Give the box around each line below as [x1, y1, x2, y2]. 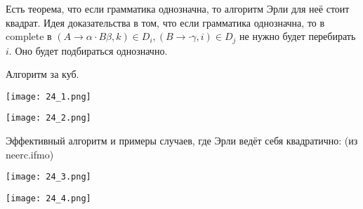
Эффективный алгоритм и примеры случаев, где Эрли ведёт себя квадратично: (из [6, 133, 358, 148]
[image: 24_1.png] [6, 91, 91, 102]
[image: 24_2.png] [6, 113, 91, 123]
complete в [6, 29, 52, 43]
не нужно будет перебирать [239, 29, 356, 43]
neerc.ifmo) [6, 147, 54, 161]
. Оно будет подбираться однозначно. [8, 43, 168, 58]
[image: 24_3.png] [6, 172, 91, 182]
